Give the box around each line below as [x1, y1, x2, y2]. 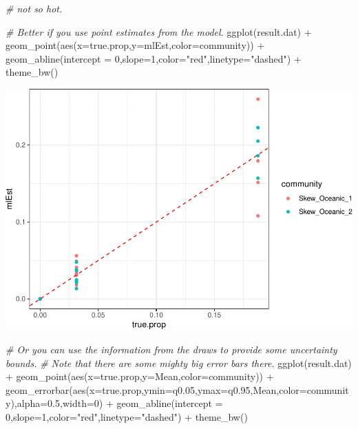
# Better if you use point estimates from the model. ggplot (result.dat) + [6, 24, 312, 39]
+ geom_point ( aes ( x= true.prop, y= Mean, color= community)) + [6, 369, 274, 384]
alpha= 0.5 [17, 396, 60, 410]
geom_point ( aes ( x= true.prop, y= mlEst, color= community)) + [6, 38, 265, 52]
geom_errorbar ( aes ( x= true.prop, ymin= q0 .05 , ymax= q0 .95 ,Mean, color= [6, 382, 307, 397]
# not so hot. [6, 1, 63, 15]
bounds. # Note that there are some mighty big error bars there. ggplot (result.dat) [6, 355, 352, 370]
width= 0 [62, 396, 99, 410]
